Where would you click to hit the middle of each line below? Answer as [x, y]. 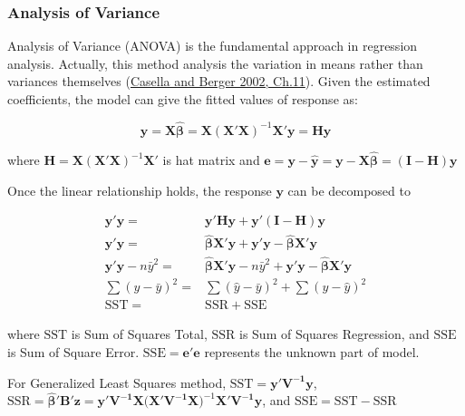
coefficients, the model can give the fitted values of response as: [183, 99]
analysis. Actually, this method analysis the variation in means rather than [215, 63]
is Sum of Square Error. [73, 351]
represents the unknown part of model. [312, 351]
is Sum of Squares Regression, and [334, 334]
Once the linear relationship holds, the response [140, 190]
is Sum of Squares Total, [139, 334]
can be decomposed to [349, 190]
